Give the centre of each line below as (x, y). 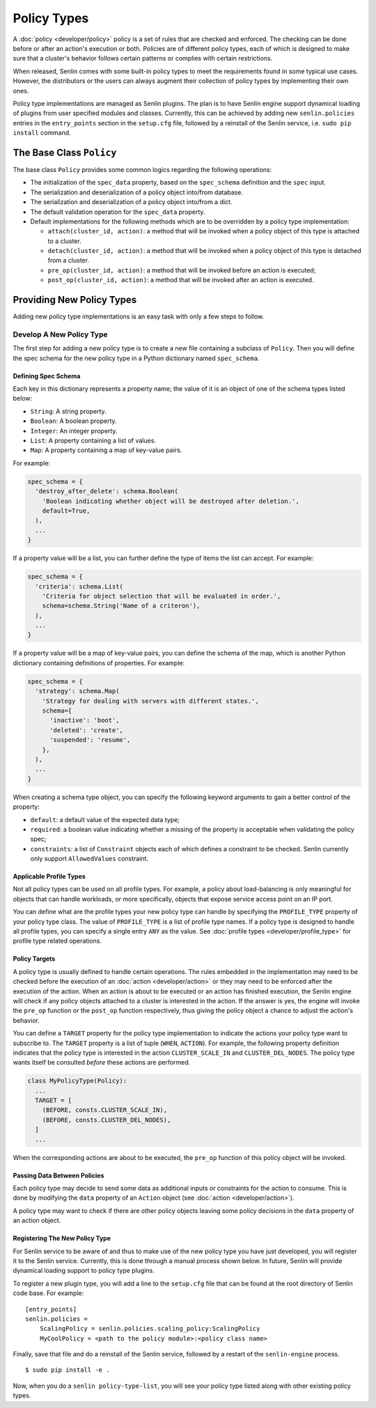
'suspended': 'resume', (90, 740)
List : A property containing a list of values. (93, 441)
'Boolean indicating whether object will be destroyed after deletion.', (171, 501)
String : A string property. (69, 411)
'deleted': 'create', (86, 730)
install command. (42, 133)
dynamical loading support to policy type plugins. (84, 1271)
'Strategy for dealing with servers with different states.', (150, 701)
